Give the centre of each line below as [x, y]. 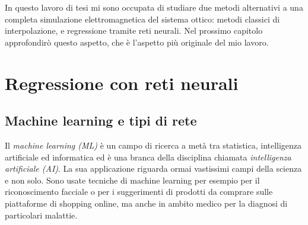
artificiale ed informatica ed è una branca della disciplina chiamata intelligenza [148, 157]
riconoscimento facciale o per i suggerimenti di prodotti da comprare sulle [139, 192]
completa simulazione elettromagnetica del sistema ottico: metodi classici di [142, 19]
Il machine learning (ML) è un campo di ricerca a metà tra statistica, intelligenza [153, 145]
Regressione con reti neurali [122, 83]
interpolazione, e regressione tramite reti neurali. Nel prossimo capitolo [134, 30]
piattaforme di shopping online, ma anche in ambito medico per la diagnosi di [146, 203]
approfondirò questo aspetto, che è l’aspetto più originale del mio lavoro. [137, 42]
